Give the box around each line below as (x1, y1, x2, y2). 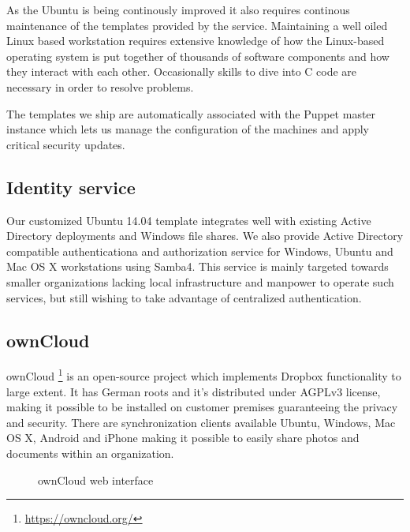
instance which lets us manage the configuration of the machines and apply (6, 121, 370, 137)
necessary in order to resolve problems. (6, 78, 194, 95)
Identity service (6, 174, 136, 199)
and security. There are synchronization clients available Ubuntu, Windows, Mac (6, 414, 396, 430)
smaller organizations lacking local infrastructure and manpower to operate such (6, 273, 394, 290)
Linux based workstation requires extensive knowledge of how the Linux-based (6, 32, 385, 49)
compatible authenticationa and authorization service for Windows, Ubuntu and (6, 242, 393, 259)
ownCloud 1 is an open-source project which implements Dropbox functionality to (6, 365, 401, 384)
